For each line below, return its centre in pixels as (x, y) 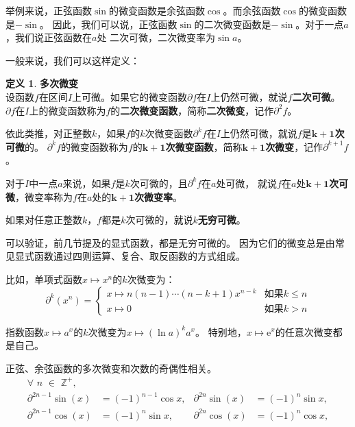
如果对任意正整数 (44, 220)
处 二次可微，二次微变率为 (156, 37)
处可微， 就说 (247, 183)
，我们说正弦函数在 (49, 37)
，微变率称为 (44, 196)
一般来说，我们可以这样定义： (73, 60)
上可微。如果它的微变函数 (130, 96)
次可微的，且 (159, 183)
